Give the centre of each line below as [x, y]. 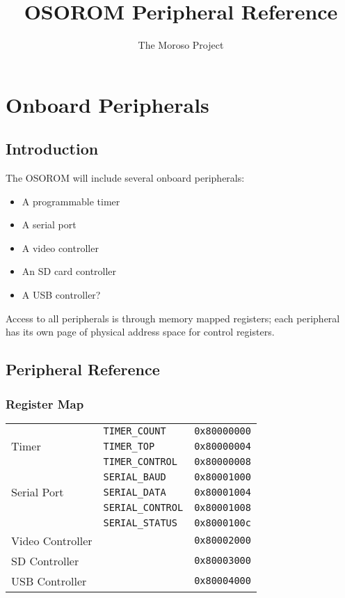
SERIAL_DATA [135, 492]
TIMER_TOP [129, 446]
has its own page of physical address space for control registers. [140, 332]
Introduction [52, 149]
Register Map [45, 403]
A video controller [60, 247]
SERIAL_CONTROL [143, 507]
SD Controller [45, 560]
